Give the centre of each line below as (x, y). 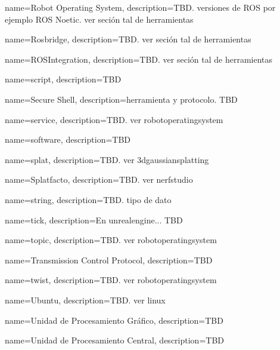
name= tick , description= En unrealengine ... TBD (94, 219)
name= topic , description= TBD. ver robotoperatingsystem (111, 240)
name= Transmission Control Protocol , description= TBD (109, 260)
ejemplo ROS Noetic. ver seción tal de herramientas (99, 19)
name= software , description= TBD (68, 139)
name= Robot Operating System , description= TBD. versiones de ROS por (140, 7)
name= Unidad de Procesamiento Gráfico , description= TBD (114, 320)
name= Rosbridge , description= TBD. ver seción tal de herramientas (128, 39)
